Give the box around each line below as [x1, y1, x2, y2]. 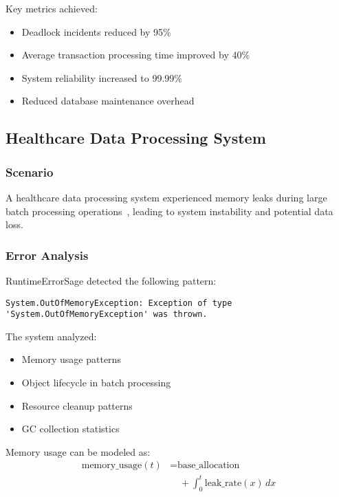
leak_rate [204, 478, 242, 488]
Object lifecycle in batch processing [21, 375, 171, 390]
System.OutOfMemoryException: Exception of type [6, 298, 232, 308]
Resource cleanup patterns [21, 398, 133, 412]
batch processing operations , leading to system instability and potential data [6, 203, 333, 218]
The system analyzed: [6, 329, 97, 343]
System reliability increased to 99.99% [21, 70, 182, 85]
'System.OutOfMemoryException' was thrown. [6, 309, 208, 320]
